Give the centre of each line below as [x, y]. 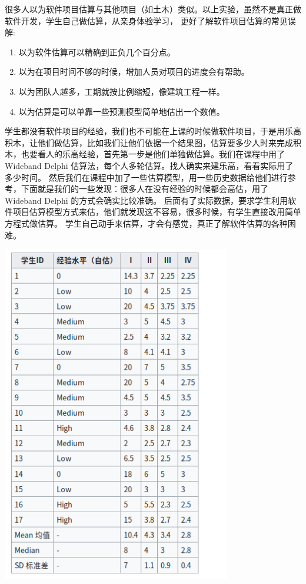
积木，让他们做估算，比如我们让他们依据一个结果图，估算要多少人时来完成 [149, 142]
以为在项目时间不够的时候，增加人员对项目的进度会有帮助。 [134, 72]
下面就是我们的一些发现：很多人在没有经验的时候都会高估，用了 [144, 189]
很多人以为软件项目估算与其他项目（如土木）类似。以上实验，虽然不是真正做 [153, 9]
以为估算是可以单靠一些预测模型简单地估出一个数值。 [122, 111]
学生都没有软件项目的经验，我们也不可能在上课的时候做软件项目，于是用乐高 [153, 131]
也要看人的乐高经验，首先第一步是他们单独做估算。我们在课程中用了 [153, 154]
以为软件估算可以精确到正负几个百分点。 [97, 52]
